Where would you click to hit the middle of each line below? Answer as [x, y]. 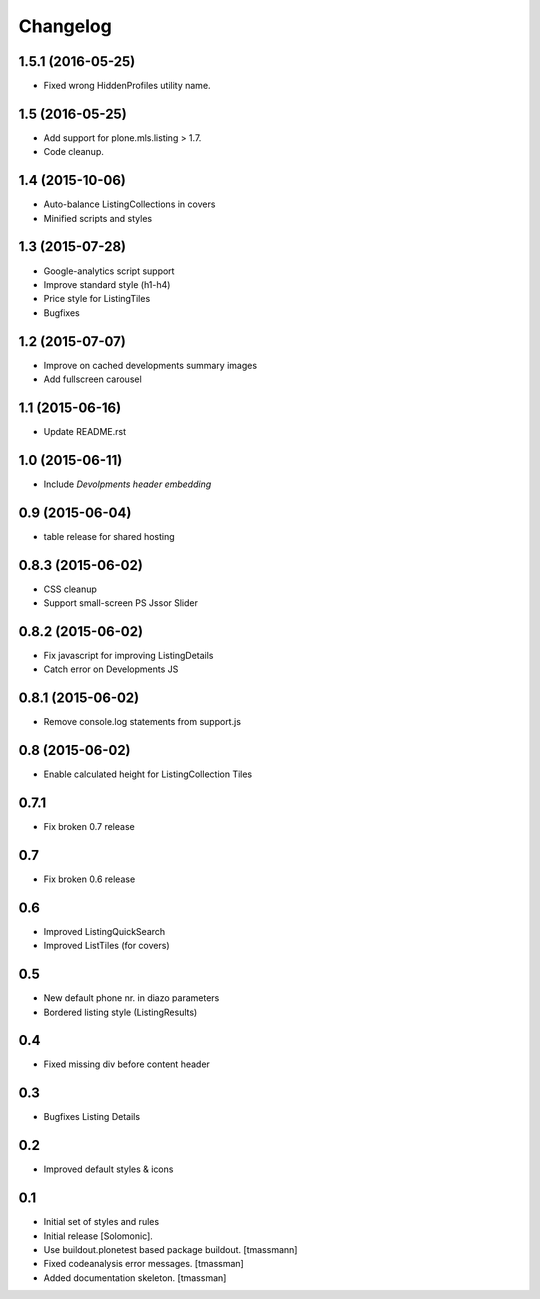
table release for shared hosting [109, 536]
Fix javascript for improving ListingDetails [128, 655]
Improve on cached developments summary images [150, 365]
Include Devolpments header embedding [127, 484]
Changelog [65, 26]
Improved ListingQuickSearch [104, 931]
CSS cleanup [70, 589]
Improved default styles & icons [108, 1169]
